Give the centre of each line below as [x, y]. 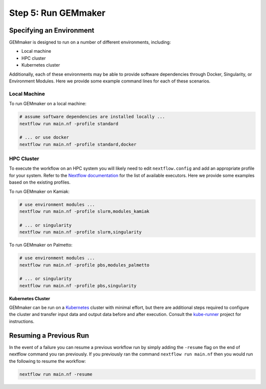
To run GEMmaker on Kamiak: [39, 191]
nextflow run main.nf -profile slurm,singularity [81, 232]
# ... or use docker [44, 137]
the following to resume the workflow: [48, 361]
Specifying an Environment [52, 30]
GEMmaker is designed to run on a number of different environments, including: [90, 42]
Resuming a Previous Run [49, 335]
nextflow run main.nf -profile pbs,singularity [78, 286]
